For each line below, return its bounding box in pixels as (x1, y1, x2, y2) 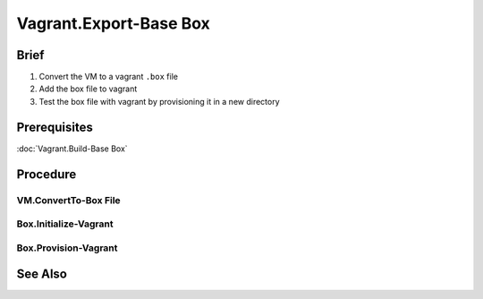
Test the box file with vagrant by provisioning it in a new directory (38, 96, 281, 107)
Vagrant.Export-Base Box (16, 13, 210, 33)
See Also (16, 267, 67, 282)
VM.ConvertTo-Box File (16, 193, 121, 206)
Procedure (16, 167, 77, 182)
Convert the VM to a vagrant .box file (38, 72, 179, 82)
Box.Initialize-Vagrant (16, 218, 114, 230)
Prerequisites (16, 119, 93, 134)
